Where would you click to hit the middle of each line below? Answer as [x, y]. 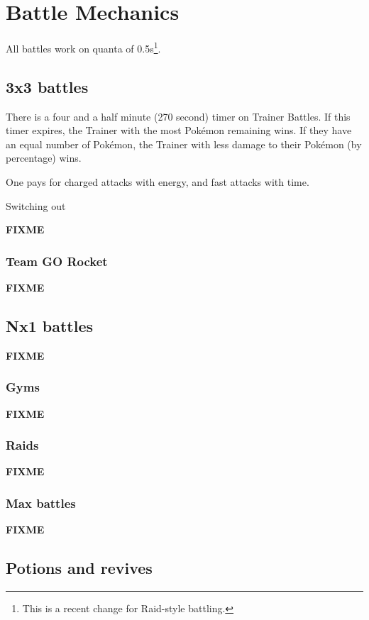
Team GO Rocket [57, 261]
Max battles [41, 503]
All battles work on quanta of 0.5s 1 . [83, 47]
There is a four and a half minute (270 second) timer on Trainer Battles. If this [178, 116]
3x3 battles [47, 86]
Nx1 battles [49, 325]
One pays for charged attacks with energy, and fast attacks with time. [158, 181]
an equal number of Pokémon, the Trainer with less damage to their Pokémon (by [184, 144]
